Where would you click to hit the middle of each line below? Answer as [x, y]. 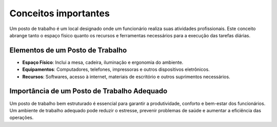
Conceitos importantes [60, 13]
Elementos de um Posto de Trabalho [68, 50]
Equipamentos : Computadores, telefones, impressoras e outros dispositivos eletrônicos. [116, 69]
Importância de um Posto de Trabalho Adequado [88, 91]
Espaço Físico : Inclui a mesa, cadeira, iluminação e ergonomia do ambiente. [103, 62]
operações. [22, 118]
